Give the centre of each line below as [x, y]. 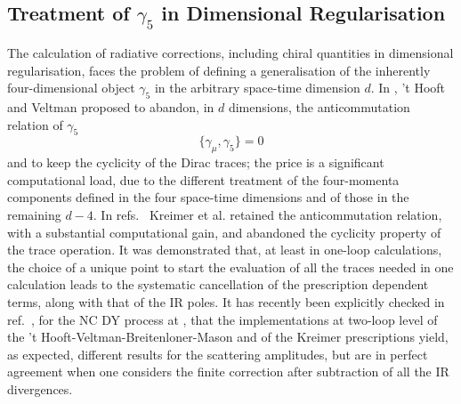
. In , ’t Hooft [408, 88]
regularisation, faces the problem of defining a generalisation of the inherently [219, 70]
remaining [34, 214]
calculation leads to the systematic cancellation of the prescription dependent [218, 284]
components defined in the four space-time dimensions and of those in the [208, 197]
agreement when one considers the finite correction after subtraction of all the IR [228, 372]
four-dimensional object [71, 88]
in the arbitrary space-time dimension [257, 88]
